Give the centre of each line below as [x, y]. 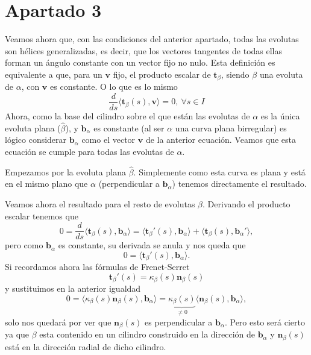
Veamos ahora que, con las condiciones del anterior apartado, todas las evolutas [152, 39]
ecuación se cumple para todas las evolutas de [90, 152]
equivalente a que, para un [54, 74]
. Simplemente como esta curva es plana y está [219, 171]
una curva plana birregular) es [231, 127]
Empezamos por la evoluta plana [65, 171]
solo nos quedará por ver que [58, 322]
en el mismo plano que [46, 184]
